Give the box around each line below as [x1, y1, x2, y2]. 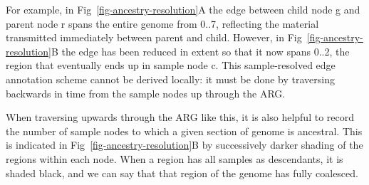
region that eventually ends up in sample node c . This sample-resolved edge [6, 58, 336, 73]
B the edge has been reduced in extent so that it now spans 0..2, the [51, 43, 350, 58]
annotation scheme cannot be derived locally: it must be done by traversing [6, 71, 335, 86]
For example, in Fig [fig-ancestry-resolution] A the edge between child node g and [6, 2, 360, 16]
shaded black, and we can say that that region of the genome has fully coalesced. [6, 165, 358, 180]
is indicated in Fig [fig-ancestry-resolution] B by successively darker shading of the [6, 137, 363, 152]
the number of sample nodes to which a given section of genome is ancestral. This [6, 123, 363, 138]
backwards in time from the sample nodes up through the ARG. [6, 85, 286, 100]
